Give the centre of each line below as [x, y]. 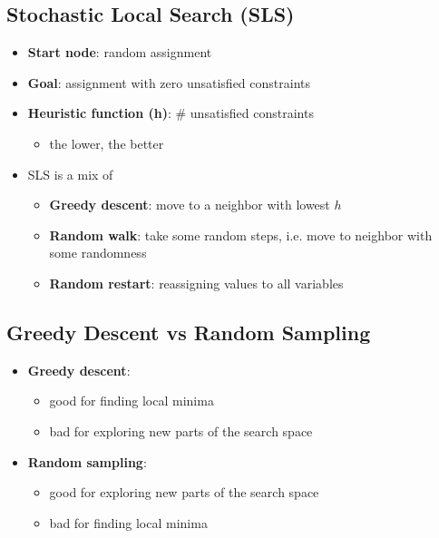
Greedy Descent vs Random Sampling [189, 332]
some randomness [98, 253]
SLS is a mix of [70, 174]
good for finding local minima [132, 401]
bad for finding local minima [128, 522]
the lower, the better [107, 143]
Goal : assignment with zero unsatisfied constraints [169, 82]
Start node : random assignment [120, 52]
